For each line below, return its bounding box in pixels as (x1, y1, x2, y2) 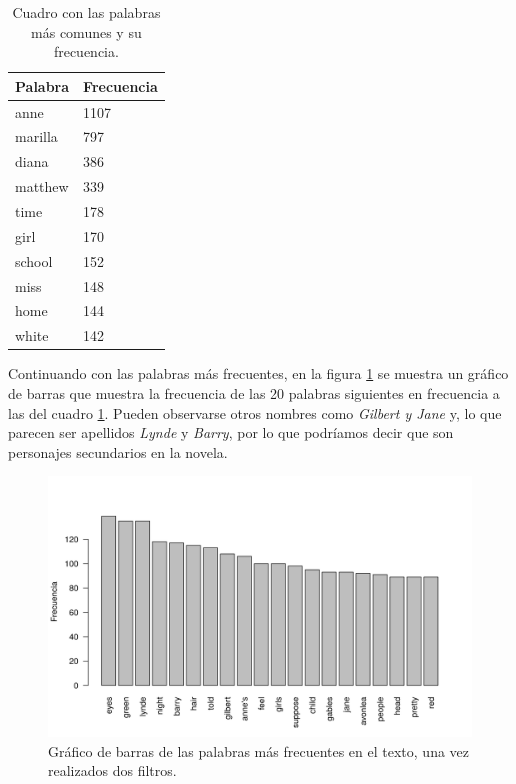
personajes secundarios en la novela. (8, 441, 228, 462)
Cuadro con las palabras (12, 2, 161, 22)
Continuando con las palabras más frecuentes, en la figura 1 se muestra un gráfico (8, 363, 509, 384)
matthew (15, 176, 69, 197)
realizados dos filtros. (48, 760, 177, 781)
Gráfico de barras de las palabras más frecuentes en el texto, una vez (48, 740, 470, 761)
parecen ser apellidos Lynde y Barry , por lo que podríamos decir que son (8, 422, 454, 443)
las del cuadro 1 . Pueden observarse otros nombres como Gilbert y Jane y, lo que (8, 402, 502, 423)
